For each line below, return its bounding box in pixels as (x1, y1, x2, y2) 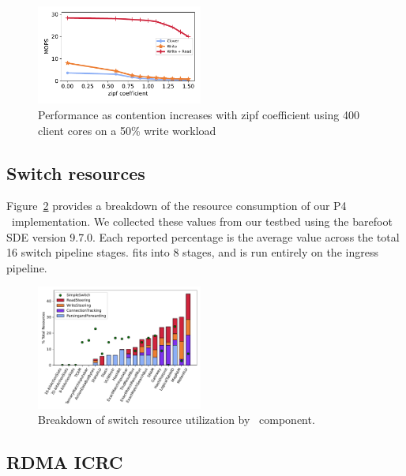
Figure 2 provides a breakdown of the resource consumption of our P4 (6, 197, 347, 214)
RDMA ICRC (6, 450, 123, 474)
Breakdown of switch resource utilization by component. (38, 411, 315, 428)
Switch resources (6, 160, 145, 185)
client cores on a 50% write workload (38, 122, 216, 138)
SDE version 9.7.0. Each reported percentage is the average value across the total (6, 228, 400, 245)
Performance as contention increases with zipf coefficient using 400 (38, 106, 359, 122)
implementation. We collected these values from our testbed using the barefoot (11, 212, 393, 229)
